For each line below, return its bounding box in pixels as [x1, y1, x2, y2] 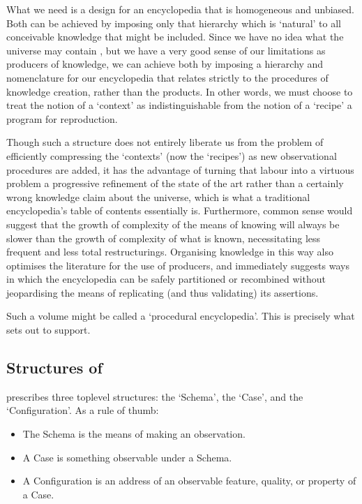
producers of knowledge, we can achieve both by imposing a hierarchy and [6, 57, 324, 71]
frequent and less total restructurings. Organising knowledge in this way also [6, 244, 333, 259]
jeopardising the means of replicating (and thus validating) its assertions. [6, 285, 319, 299]
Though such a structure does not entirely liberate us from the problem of [6, 135, 324, 149]
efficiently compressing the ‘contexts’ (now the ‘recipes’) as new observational [6, 148, 337, 163]
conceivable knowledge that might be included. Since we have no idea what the [6, 29, 344, 44]
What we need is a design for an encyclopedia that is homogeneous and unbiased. [6, 2, 354, 16]
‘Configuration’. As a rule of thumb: [6, 403, 159, 417]
